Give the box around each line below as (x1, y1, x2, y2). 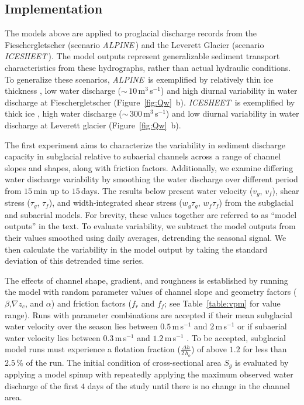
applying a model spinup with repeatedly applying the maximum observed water (5, 368, 293, 380)
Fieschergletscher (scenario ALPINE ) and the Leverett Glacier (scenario (5, 38, 264, 50)
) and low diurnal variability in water (165, 107, 299, 120)
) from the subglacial (219, 196, 293, 209)
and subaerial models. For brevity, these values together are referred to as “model (5, 208, 297, 220)
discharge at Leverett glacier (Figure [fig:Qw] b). (5, 118, 181, 131)
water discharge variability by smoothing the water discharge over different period (5, 173, 298, 185)
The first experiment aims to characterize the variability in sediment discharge (5, 138, 286, 151)
